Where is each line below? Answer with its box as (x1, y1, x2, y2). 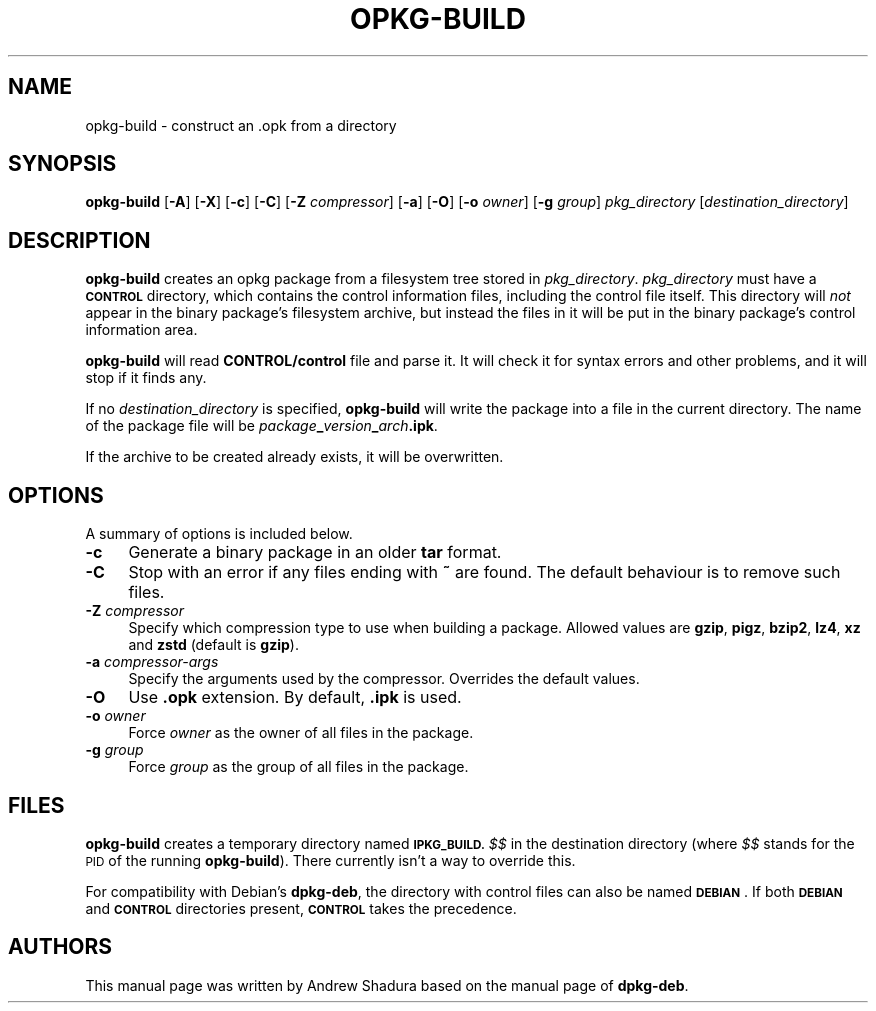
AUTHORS (8, 934, 113, 960)
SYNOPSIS (8, 151, 117, 177)
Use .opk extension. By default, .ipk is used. (128, 687, 462, 708)
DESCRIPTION (8, 227, 151, 253)
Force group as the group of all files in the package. (128, 758, 469, 776)
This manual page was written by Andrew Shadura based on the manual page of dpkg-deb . (85, 976, 689, 994)
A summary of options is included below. (85, 525, 353, 543)
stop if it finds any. (85, 369, 207, 387)
